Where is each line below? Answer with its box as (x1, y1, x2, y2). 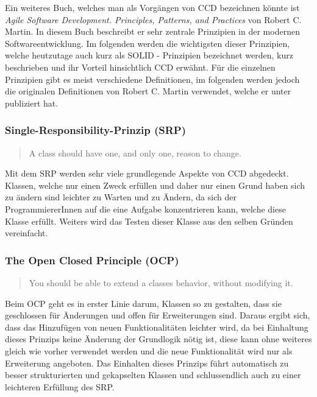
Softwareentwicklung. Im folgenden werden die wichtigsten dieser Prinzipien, (5, 37, 290, 49)
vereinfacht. (5, 227, 48, 239)
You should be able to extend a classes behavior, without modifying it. (29, 276, 293, 289)
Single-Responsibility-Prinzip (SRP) (5, 122, 187, 138)
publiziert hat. (5, 96, 59, 109)
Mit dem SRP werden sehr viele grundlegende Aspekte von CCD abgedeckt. (5, 167, 289, 180)
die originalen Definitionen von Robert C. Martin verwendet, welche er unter (5, 85, 291, 97)
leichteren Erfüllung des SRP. (5, 380, 115, 393)
